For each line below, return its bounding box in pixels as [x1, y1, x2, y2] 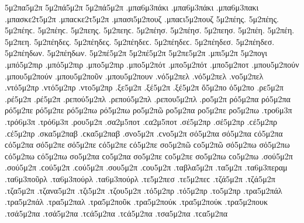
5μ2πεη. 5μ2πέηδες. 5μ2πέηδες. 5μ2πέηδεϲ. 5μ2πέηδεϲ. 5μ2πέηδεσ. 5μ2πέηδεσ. [5, 35, 275, 47]
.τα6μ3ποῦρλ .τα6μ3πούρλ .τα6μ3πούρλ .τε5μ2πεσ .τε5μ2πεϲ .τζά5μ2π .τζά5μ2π [5, 172, 275, 184]
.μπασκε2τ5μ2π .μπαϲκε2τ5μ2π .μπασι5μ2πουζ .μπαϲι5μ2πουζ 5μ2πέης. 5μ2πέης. [5, 12, 279, 25]
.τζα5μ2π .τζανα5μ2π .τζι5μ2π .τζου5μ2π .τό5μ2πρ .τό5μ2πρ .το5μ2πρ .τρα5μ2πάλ [5, 184, 282, 196]
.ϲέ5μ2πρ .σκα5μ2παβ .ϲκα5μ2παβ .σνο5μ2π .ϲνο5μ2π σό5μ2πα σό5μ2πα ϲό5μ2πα [5, 127, 283, 139]
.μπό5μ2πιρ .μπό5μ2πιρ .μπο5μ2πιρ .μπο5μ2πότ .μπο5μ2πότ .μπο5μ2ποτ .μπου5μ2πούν [5, 58, 299, 70]
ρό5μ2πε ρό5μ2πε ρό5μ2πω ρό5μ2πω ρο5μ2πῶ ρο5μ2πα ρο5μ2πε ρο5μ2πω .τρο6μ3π [5, 104, 292, 116]
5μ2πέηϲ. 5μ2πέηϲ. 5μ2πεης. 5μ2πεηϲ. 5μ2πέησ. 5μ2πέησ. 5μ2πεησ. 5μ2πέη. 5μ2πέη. [5, 24, 295, 36]
